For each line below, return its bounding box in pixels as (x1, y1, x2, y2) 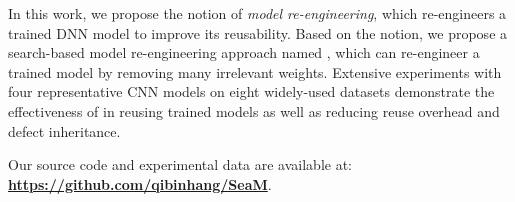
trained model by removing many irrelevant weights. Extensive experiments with (8, 61, 502, 82)
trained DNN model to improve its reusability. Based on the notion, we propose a (8, 22, 508, 43)
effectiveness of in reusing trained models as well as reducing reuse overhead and (8, 100, 500, 121)
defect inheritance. (8, 120, 121, 141)
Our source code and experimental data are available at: (8, 154, 353, 175)
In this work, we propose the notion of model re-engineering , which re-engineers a (8, 3, 507, 23)
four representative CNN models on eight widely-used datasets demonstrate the (8, 81, 495, 102)
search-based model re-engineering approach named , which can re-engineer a (8, 42, 480, 63)
